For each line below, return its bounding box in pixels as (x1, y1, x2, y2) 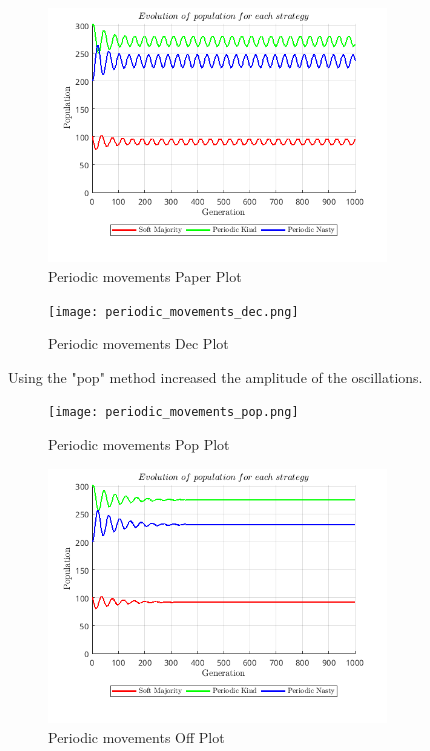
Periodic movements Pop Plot (48, 434, 230, 455)
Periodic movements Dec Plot (48, 333, 229, 354)
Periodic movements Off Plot (48, 726, 225, 747)
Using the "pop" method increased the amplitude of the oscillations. (8, 366, 423, 387)
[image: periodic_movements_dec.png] (48, 304, 299, 319)
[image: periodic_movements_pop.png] (48, 405, 299, 420)
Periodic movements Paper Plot (48, 265, 242, 286)
